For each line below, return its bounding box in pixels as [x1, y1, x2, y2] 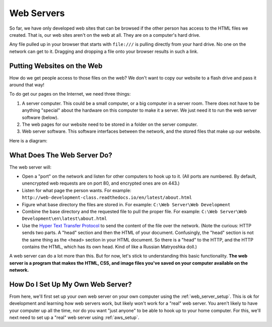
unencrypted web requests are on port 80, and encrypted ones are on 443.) [22, 180, 180, 186]
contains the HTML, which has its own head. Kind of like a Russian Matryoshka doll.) [22, 243, 197, 250]
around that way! [9, 82, 45, 88]
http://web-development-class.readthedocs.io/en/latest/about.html [22, 195, 192, 201]
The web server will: [9, 164, 51, 170]
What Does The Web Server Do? [9, 151, 113, 159]
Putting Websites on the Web [9, 61, 103, 70]
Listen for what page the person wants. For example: [22, 187, 131, 193]
